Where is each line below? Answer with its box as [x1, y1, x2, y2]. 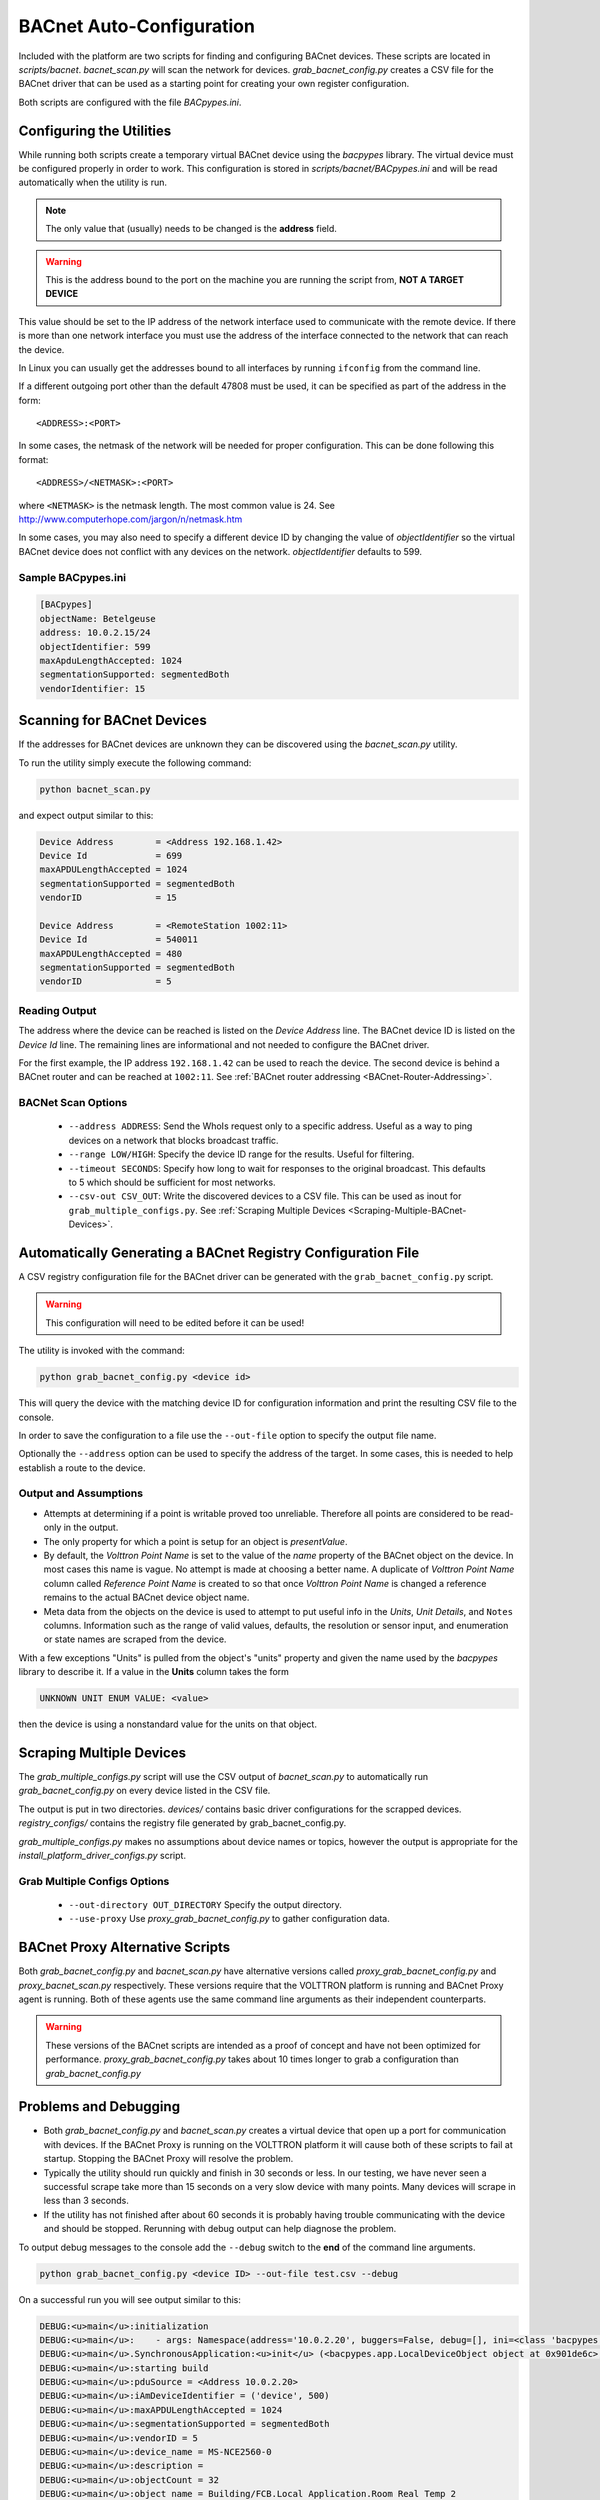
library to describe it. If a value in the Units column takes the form [18, 1666, 290, 1678]
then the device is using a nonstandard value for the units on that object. [18, 1718, 317, 1730]
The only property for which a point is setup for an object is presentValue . [43, 1535, 348, 1547]
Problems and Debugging [18, 2098, 180, 2115]
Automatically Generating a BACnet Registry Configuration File [18, 1244, 420, 1261]
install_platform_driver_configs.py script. [18, 1849, 187, 1861]
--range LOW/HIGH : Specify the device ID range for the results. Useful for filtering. [68, 1148, 415, 1160]
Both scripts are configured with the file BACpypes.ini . [18, 96, 242, 108]
